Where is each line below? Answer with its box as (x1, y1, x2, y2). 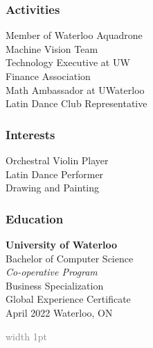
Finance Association (6, 69, 91, 83)
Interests (6, 125, 55, 143)
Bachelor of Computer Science (6, 251, 134, 265)
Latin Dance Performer (6, 166, 104, 181)
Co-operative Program (6, 264, 98, 279)
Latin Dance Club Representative (6, 96, 147, 111)
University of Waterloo (6, 237, 118, 251)
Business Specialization (6, 278, 104, 292)
